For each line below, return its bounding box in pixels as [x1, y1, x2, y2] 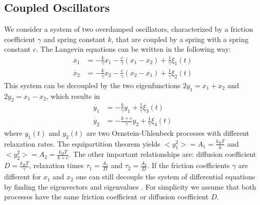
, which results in [46, 90, 100, 101]
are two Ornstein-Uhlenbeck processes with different [86, 127, 249, 138]
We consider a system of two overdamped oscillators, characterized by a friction [4, 24, 253, 34]
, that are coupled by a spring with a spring [111, 33, 249, 44]
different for [4, 171, 41, 182]
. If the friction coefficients [147, 160, 230, 171]
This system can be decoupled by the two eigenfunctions [4, 79, 181, 90]
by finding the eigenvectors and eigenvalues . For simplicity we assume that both [4, 181, 256, 192]
